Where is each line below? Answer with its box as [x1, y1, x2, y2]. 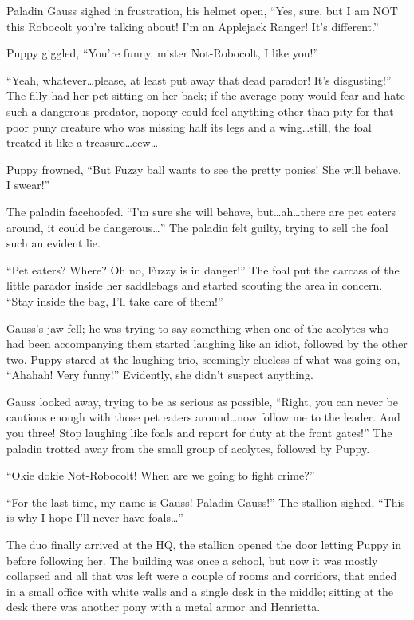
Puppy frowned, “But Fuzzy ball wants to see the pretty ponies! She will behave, [6, 160, 401, 177]
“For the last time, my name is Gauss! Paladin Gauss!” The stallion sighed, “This [6, 493, 405, 510]
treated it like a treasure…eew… [6, 134, 159, 151]
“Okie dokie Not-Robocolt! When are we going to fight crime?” [6, 467, 315, 484]
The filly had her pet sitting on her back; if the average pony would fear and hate [6, 87, 405, 104]
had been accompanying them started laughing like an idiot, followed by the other [6, 335, 408, 352]
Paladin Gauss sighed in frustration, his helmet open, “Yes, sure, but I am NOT [6, 2, 398, 18]
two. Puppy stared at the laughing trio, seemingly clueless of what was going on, [6, 350, 400, 367]
